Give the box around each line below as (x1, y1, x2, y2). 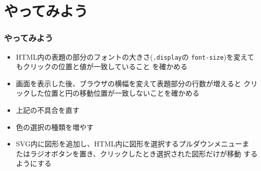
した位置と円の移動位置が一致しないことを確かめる (30, 88, 200, 98)
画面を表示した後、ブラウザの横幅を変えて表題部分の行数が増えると (16, 78, 241, 88)
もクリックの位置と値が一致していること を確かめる (16, 61, 188, 72)
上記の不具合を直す (16, 105, 80, 115)
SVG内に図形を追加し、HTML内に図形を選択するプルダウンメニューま (16, 138, 249, 149)
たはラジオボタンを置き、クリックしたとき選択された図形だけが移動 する (16, 148, 258, 158)
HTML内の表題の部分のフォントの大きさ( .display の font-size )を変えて (16, 51, 254, 62)
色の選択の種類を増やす (16, 121, 94, 132)
